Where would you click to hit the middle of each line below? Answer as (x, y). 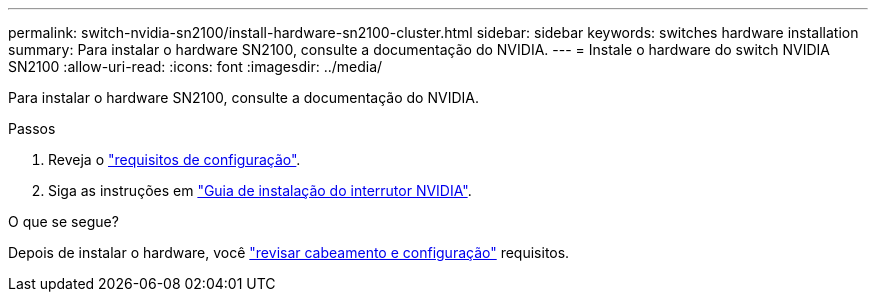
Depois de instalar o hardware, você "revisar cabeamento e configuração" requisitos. (289, 252)
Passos (32, 128)
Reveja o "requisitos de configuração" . (174, 159)
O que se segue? (63, 221)
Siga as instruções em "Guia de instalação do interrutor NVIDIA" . (260, 190)
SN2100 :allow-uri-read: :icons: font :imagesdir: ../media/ (195, 66)
